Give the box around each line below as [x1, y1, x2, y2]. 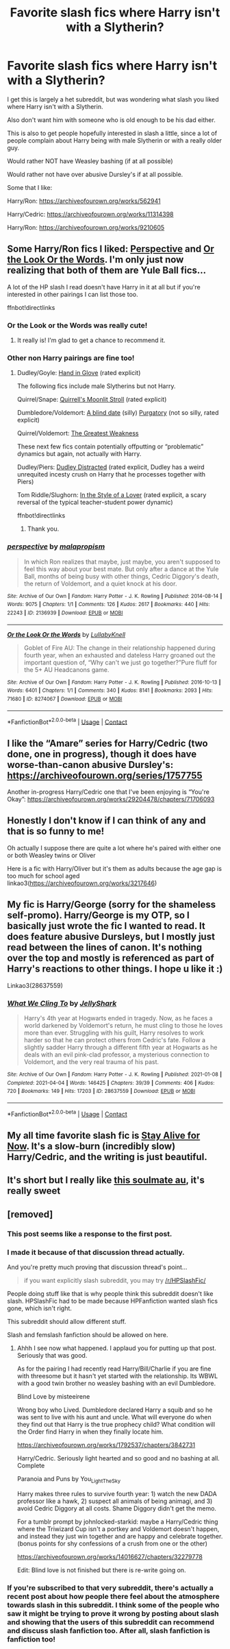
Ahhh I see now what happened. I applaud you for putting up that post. [16, 1344, 217, 1352]
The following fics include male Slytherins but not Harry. [16, 382, 176, 390]
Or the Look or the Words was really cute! [7, 320, 148, 330]
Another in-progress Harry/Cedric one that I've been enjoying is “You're [7, 788, 210, 796]
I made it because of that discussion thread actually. [7, 1247, 185, 1257]
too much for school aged [7, 871, 80, 880]
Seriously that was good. [16, 1351, 88, 1359]
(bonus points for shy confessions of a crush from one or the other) [16, 1539, 207, 1548]
